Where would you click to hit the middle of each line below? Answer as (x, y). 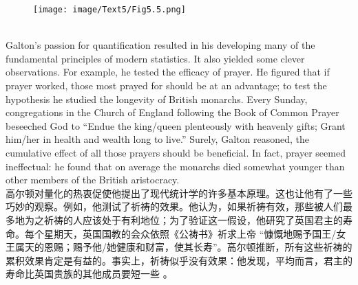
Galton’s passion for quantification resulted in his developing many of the (160, 45)
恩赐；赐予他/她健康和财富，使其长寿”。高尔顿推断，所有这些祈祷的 (198, 247)
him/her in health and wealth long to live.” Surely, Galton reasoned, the (157, 139)
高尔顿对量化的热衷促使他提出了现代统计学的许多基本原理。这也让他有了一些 (179, 193)
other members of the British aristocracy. (93, 180)
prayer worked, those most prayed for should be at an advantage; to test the (166, 85)
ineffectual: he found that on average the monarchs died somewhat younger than (175, 166)
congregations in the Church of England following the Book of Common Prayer (172, 112)
